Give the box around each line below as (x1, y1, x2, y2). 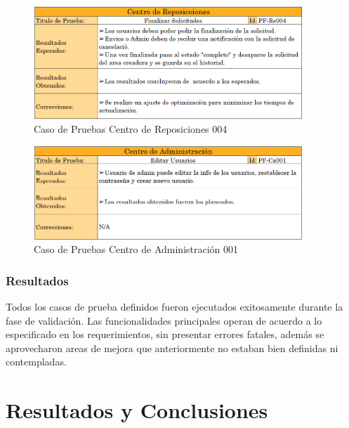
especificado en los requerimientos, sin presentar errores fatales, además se (6, 327, 324, 342)
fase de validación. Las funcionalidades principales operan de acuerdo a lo (6, 313, 322, 328)
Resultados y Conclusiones (6, 396, 268, 424)
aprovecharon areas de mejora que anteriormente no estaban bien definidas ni (6, 340, 338, 355)
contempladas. (6, 354, 67, 369)
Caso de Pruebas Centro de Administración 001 (34, 242, 239, 257)
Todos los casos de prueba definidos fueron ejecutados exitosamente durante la (6, 299, 343, 313)
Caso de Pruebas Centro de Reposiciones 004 (34, 122, 228, 136)
